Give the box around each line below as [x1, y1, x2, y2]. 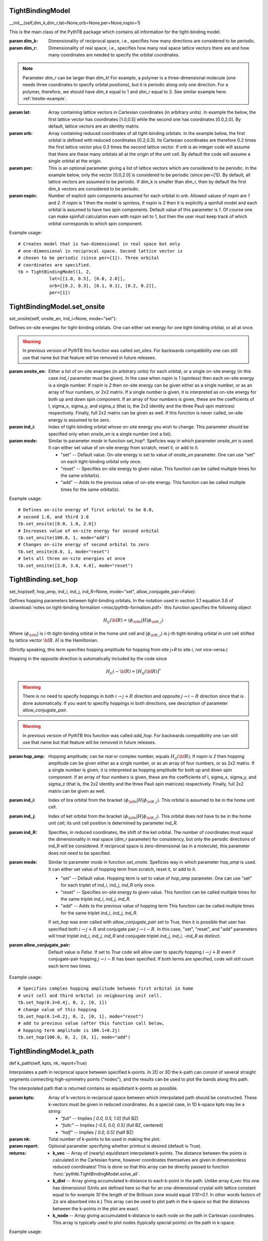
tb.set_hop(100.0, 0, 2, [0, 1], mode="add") [18, 1034, 131, 1040]
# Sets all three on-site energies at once [18, 556, 126, 561]
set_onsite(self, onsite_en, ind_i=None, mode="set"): [9, 316, 117, 322]
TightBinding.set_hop [9, 575, 78, 584]
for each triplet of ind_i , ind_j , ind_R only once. [61, 882, 156, 888]
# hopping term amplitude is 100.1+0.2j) [18, 1028, 120, 1033]
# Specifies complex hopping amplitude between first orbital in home [18, 986, 194, 991]
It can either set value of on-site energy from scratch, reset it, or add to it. [48, 445, 199, 451]
